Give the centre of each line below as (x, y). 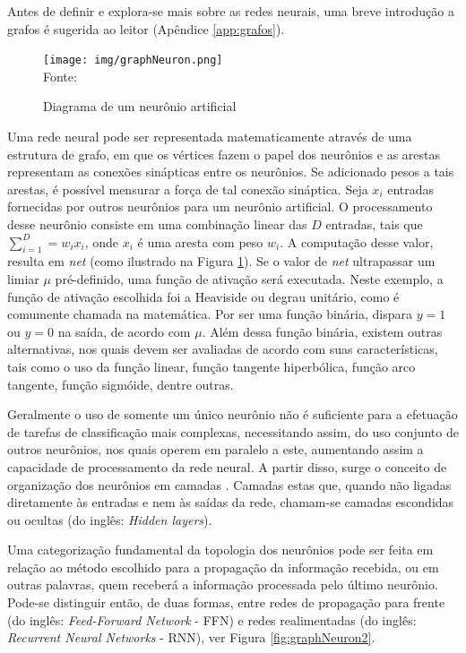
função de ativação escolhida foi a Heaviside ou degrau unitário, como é (203, 296)
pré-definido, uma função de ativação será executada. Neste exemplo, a (249, 278)
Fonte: (60, 76)
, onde (102, 241)
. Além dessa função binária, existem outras (322, 331)
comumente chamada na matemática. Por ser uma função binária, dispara (210, 314)
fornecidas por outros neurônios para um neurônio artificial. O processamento (220, 206)
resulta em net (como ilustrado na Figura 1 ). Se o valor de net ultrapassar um (221, 261)
